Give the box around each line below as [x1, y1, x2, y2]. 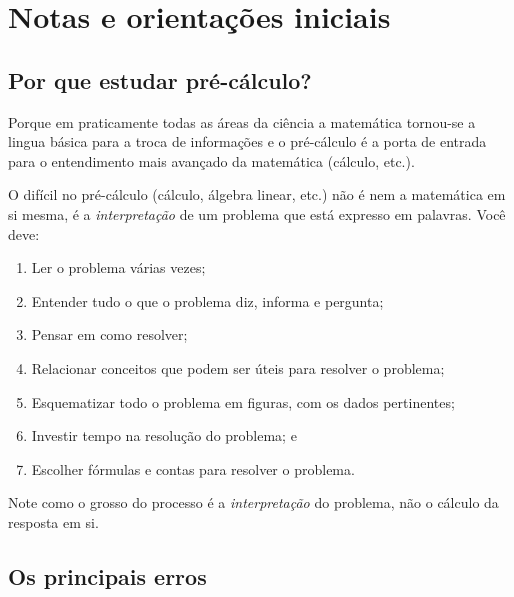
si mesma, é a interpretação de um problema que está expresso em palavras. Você [8, 203, 506, 224]
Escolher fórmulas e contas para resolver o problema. [31, 458, 355, 479]
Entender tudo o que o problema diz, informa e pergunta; [31, 290, 384, 311]
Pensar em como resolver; [31, 324, 188, 345]
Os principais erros [8, 560, 207, 591]
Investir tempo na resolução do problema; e [31, 425, 297, 446]
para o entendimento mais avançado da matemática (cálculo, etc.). [8, 150, 415, 171]
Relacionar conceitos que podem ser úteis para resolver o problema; [31, 357, 445, 378]
